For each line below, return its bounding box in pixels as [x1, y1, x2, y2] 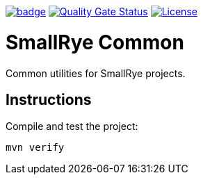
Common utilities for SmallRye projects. [6, 67, 186, 79]
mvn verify [6, 142, 65, 154]
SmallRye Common [6, 30, 184, 54]
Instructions [6, 90, 92, 108]
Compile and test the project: [6, 120, 138, 133]
